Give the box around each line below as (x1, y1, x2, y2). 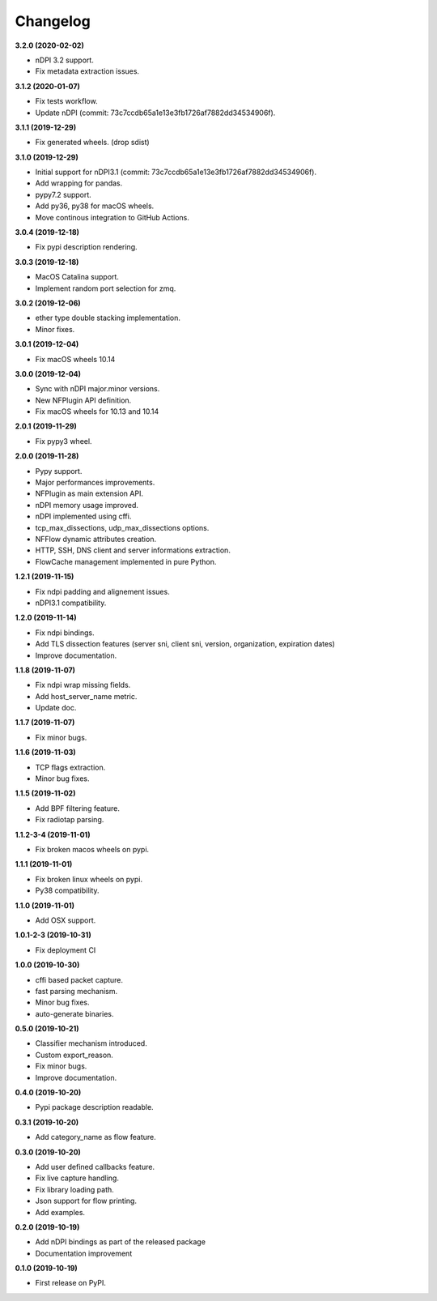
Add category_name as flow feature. (35, 1133, 157, 1142)
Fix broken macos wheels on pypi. (35, 844, 150, 854)
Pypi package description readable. (35, 1103, 154, 1112)
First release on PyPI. (35, 1278, 107, 1288)
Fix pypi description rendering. (35, 242, 138, 252)
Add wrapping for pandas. (35, 178, 123, 188)
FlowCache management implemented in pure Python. (35, 557, 217, 566)
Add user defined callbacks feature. (35, 1162, 155, 1171)
